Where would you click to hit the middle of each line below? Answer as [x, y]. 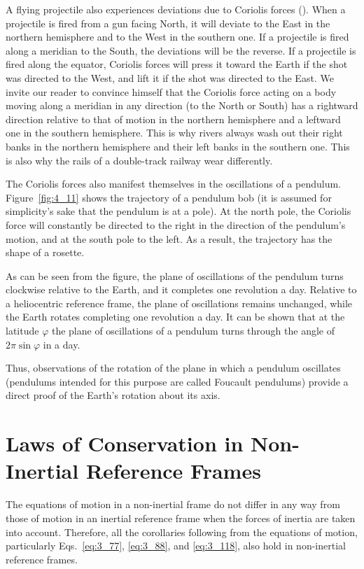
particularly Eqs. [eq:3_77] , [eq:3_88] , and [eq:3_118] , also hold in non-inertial [176, 546]
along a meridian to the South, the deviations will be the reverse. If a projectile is [181, 50]
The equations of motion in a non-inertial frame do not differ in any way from [173, 504]
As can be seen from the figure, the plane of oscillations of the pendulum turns [175, 275]
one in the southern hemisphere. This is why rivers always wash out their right [174, 133]
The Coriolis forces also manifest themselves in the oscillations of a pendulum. [173, 184]
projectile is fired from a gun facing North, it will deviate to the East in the [168, 23]
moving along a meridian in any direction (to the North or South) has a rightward [182, 105]
